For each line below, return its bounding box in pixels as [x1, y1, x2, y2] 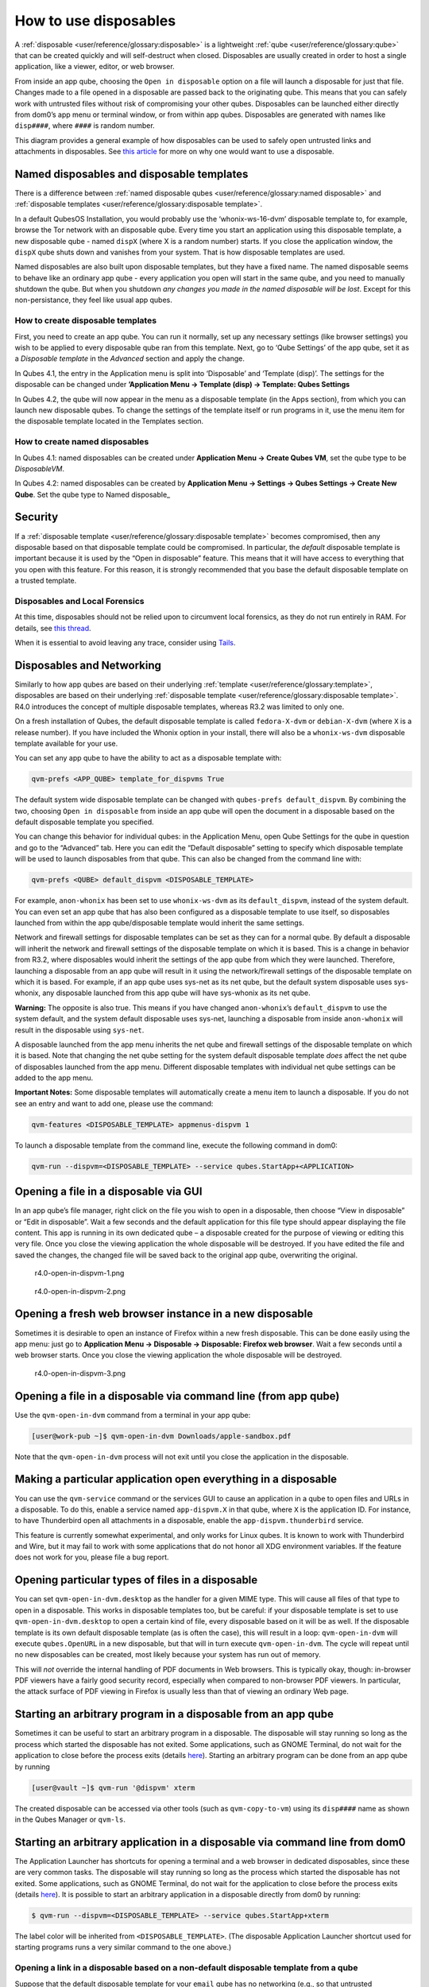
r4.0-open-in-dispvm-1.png [34, 1269, 125, 1278]
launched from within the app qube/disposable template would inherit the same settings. [14, 918, 305, 928]
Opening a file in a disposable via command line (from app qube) [14, 1389, 340, 1403]
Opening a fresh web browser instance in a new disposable [14, 1307, 314, 1321]
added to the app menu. [14, 1073, 94, 1083]
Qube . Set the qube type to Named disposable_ [14, 490, 171, 499]
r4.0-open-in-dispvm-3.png [34, 1368, 126, 1378]
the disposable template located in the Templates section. [14, 416, 204, 426]
